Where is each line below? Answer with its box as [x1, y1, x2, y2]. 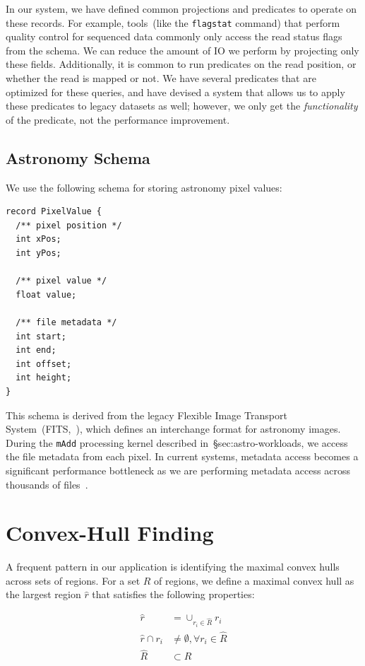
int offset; [16, 358, 72, 369]
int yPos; [16, 247, 61, 258]
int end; [16, 345, 56, 356]
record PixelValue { [6, 206, 102, 217]
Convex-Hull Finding [6, 518, 214, 547]
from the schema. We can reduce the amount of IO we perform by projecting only [6, 42, 359, 57]
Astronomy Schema [6, 146, 150, 168]
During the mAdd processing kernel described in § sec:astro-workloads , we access [6, 435, 348, 450]
